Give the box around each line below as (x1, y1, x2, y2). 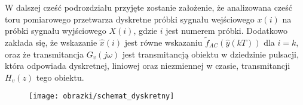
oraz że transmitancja (5, 47, 84, 60)
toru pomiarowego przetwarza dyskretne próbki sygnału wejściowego (5, 12, 255, 25)
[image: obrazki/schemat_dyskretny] (29, 92, 175, 101)
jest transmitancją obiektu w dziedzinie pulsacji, (122, 47, 299, 60)
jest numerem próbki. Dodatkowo (166, 24, 287, 37)
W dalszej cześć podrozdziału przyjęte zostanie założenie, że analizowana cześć (5, 1, 293, 13)
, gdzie (133, 24, 158, 37)
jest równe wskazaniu (124, 36, 203, 48)
